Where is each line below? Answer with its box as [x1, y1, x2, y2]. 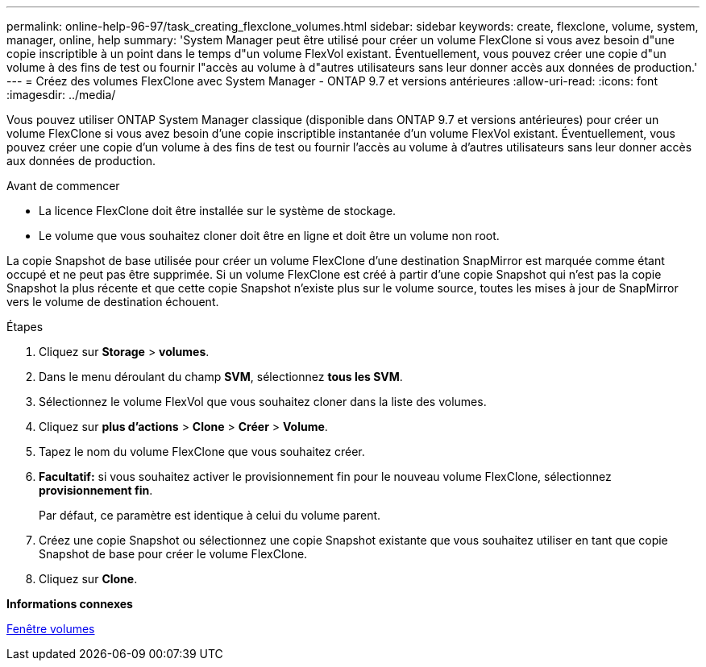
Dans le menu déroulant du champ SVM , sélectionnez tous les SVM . [39, 370, 403, 383]
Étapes [6, 320, 44, 333]
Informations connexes [6, 597, 133, 611]
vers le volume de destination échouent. [6, 295, 219, 309]
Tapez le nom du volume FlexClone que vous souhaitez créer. [39, 445, 365, 458]
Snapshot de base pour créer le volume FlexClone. [39, 547, 308, 561]
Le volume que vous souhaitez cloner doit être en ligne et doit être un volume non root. [39, 229, 500, 242]
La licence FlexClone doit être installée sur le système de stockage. [39, 204, 397, 217]
